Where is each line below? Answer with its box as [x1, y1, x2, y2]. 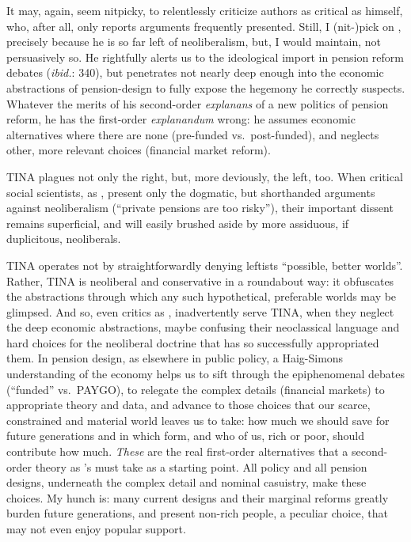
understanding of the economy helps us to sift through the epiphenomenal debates [6, 366, 405, 382]
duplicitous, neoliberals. [6, 230, 121, 247]
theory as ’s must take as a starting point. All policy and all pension [35, 458, 367, 475]
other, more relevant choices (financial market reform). [6, 142, 271, 158]
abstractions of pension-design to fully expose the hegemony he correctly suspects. [6, 79, 405, 96]
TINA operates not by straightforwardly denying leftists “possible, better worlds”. [6, 256, 403, 273]
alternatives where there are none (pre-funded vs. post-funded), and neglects [6, 126, 379, 142]
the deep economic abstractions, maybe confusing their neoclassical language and [6, 319, 400, 335]
